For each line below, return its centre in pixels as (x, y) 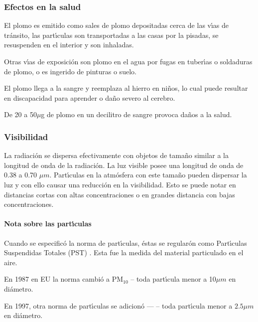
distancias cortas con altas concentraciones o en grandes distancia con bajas (120, 194)
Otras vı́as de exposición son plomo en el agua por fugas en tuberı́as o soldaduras (128, 61)
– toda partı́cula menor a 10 (173, 279)
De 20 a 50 (20, 114)
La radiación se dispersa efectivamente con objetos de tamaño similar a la (116, 155)
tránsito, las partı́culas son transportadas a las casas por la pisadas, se (111, 35)
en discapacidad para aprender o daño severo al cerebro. (90, 97)
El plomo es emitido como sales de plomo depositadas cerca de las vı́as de (117, 25)
